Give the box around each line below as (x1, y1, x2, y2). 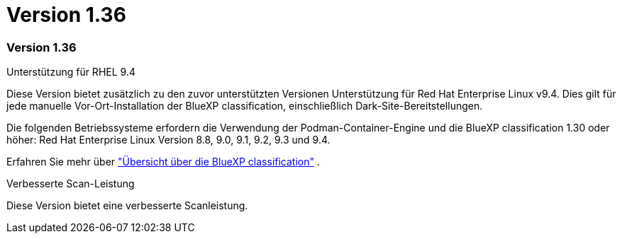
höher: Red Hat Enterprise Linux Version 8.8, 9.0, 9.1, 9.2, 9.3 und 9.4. (6, 134, 331, 146)
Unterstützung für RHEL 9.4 (6, 66, 135, 78)
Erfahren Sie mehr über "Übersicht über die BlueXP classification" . (6, 156, 320, 168)
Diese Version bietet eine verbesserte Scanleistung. (6, 199, 248, 212)
